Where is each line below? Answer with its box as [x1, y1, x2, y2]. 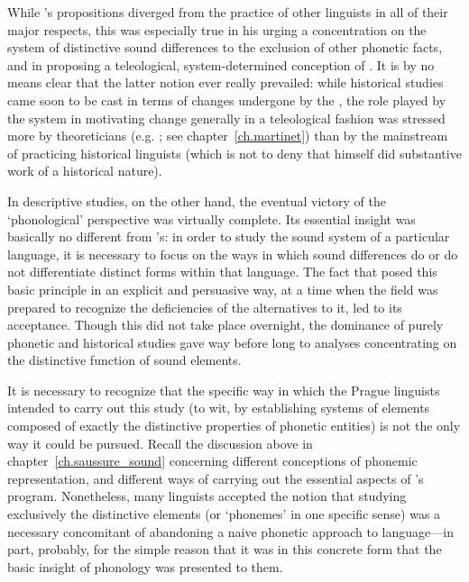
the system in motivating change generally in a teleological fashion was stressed [7, 108, 446, 127]
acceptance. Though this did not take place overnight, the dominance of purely [7, 315, 444, 334]
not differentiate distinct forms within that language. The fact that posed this [7, 262, 437, 281]
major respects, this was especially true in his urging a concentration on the [7, 20, 427, 39]
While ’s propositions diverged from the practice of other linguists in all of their [7, 3, 448, 21]
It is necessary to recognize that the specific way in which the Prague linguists [7, 380, 440, 399]
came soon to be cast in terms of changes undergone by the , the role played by [7, 90, 446, 109]
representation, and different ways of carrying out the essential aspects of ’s [7, 468, 424, 487]
